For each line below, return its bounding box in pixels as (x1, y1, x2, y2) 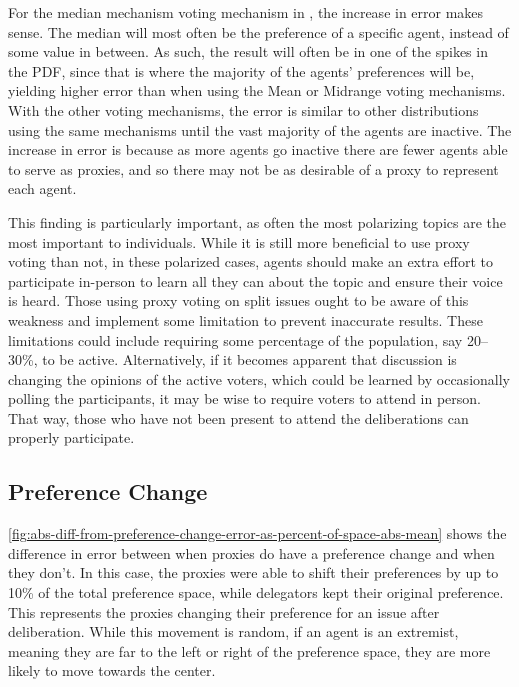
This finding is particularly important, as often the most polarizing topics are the (8, 211, 507, 232)
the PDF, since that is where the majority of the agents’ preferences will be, (8, 60, 475, 81)
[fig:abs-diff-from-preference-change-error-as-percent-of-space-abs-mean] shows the (8, 523, 507, 544)
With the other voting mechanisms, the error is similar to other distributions (8, 99, 479, 120)
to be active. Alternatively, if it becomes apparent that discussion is (42, 349, 457, 370)
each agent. (8, 178, 77, 199)
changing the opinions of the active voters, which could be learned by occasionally (8, 368, 510, 389)
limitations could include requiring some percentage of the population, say (8, 329, 463, 350)
